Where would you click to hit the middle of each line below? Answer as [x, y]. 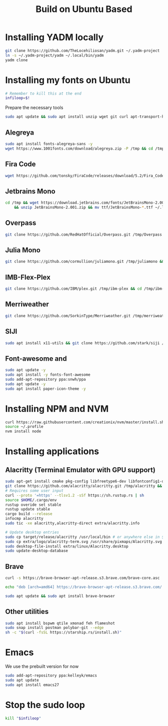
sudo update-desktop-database [37, 551]
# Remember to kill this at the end [43, 94]
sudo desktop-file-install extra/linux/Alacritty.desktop [67, 546]
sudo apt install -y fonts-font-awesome [48, 375]
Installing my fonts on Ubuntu [68, 80]
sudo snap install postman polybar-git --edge [54, 628]
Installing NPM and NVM [57, 409]
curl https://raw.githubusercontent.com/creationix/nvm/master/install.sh [85, 422]
